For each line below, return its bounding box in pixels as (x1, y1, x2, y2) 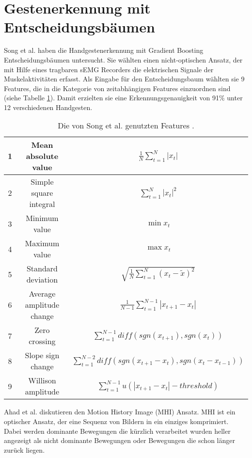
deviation (26, 274, 58, 285)
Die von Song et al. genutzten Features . (58, 120, 194, 131)
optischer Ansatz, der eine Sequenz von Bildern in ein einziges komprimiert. (4, 416, 229, 426)
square (31, 187, 53, 199)
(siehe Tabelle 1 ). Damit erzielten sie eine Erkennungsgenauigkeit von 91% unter (4, 93, 243, 103)
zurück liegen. (4, 444, 45, 455)
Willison (28, 375, 56, 386)
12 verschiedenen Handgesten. (4, 102, 93, 112)
